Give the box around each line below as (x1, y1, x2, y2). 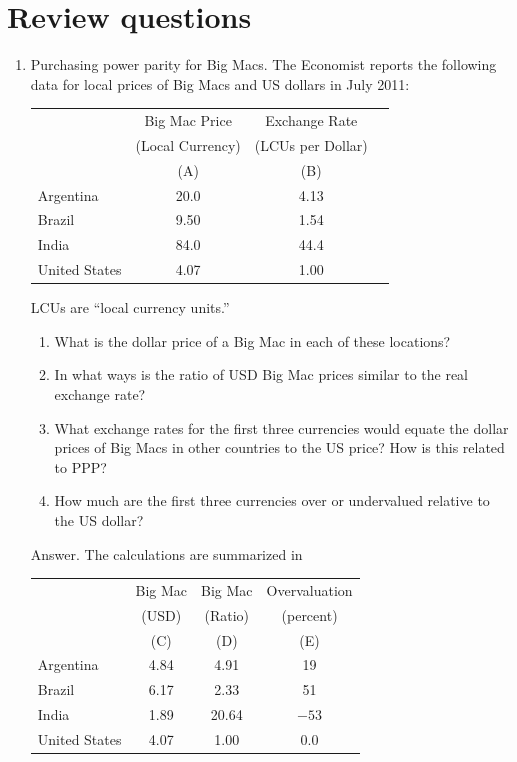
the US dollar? (54, 509, 144, 530)
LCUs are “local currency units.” (30, 297, 230, 318)
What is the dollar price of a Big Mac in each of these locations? (54, 330, 451, 351)
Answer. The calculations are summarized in (30, 543, 303, 564)
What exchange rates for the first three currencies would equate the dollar (54, 417, 509, 438)
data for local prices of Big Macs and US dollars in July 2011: (30, 73, 410, 94)
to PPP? (54, 456, 107, 477)
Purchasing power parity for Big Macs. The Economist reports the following (30, 54, 497, 75)
